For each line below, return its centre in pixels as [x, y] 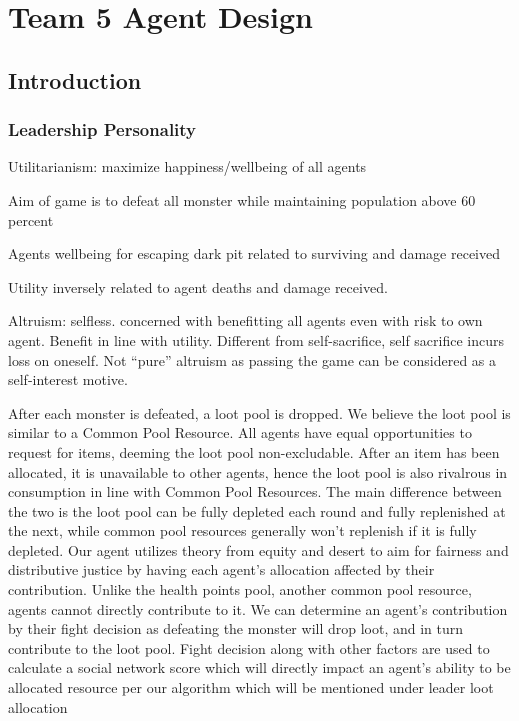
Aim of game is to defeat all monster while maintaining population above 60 [242, 199]
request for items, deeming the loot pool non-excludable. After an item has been [254, 451]
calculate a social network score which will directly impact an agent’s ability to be [259, 667]
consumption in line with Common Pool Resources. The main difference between [255, 491]
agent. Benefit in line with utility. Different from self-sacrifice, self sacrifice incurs [256, 339]
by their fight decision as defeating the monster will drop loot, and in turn [236, 628]
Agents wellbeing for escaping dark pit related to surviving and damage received [254, 253]
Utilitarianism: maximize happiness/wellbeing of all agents [187, 166]
